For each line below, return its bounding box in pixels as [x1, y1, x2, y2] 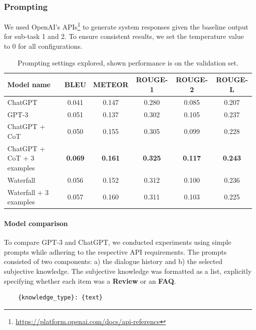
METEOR [93, 79, 128, 90]
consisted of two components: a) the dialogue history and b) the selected [4, 256, 223, 266]
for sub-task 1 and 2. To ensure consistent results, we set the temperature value [4, 31, 244, 41]
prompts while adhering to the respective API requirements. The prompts [4, 246, 227, 257]
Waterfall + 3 [7, 187, 49, 197]
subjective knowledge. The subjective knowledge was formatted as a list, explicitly [4, 265, 252, 276]
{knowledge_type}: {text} [18, 294, 103, 301]
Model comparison [4, 218, 68, 228]
